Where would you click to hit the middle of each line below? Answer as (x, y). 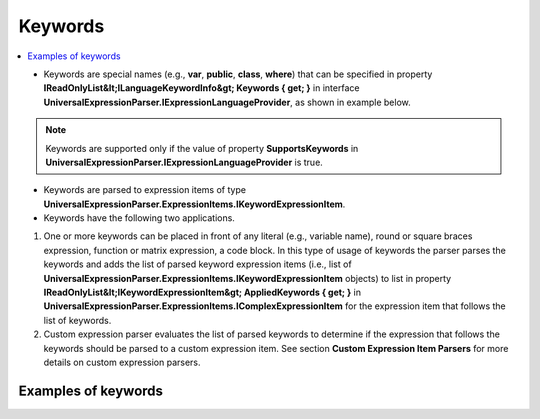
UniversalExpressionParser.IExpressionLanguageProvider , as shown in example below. (227, 102)
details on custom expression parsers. (122, 362)
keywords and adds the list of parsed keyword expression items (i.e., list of (197, 264)
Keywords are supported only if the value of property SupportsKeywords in (202, 148)
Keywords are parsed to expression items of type (145, 190)
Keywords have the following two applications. (139, 218)
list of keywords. (77, 320)
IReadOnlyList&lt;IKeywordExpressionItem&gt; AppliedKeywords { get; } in (202, 292)
